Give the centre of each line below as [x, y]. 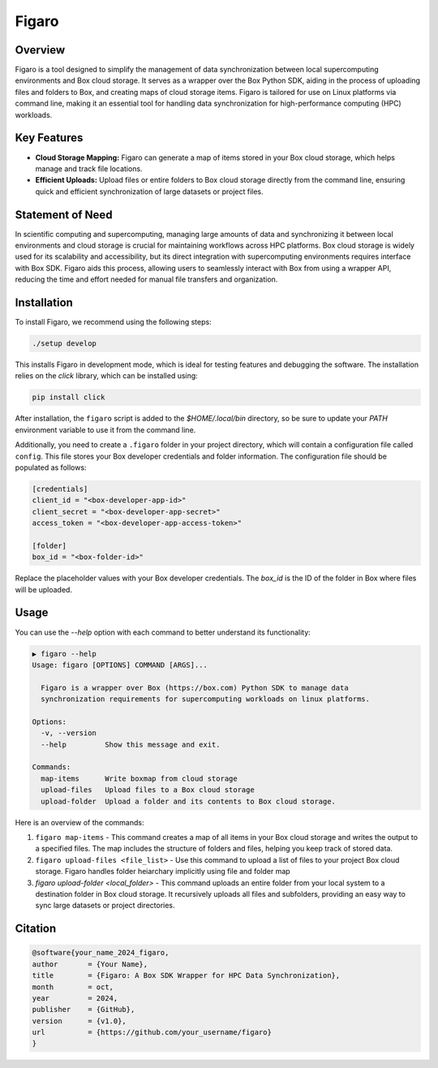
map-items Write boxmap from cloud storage [140, 778]
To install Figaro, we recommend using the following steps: [113, 322]
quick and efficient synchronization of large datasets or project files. [149, 192]
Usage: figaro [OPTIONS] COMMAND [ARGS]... [120, 665]
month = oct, [73, 987]
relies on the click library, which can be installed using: [106, 376]
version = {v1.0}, [79, 1021]
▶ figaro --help [64, 654]
